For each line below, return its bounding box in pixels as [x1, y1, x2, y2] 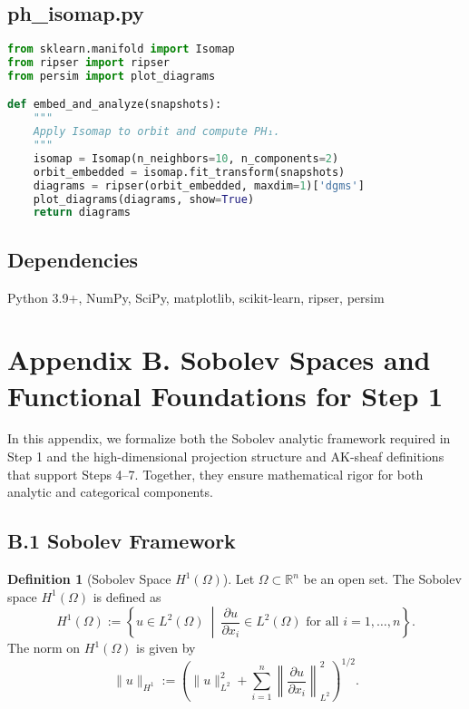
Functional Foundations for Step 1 [7, 376, 444, 413]
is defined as [93, 587, 161, 606]
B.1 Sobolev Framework [7, 527, 236, 555]
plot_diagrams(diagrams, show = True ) [33, 192, 255, 206]
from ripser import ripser [7, 56, 170, 70]
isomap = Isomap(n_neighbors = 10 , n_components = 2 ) [33, 151, 339, 165]
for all [306, 616, 339, 629]
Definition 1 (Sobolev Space [7, 569, 171, 588]
